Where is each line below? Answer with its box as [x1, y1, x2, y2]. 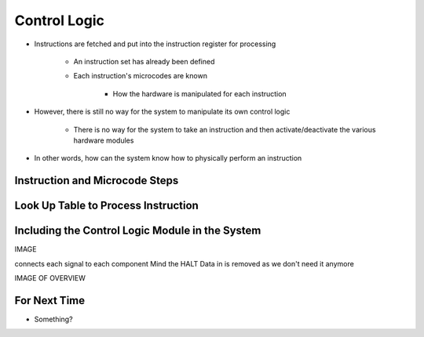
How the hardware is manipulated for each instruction [112, 89, 287, 98]
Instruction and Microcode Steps [14, 174, 179, 187]
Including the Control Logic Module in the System [14, 224, 261, 237]
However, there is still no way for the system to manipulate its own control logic [34, 107, 291, 117]
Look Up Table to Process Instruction [14, 199, 199, 212]
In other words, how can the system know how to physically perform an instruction [34, 154, 302, 163]
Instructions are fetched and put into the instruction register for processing [34, 39, 276, 49]
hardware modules [73, 136, 134, 145]
